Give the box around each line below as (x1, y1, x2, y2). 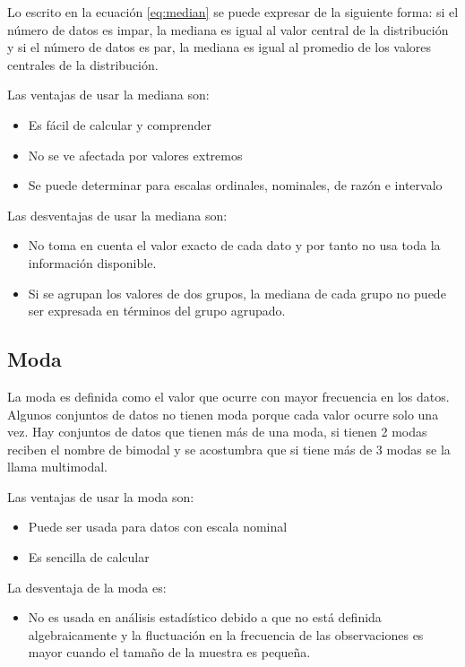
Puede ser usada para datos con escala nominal (28, 517, 288, 536)
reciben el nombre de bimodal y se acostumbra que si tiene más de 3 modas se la (7, 439, 451, 458)
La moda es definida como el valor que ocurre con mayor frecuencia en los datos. (7, 386, 450, 405)
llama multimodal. (7, 457, 108, 476)
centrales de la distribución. (7, 55, 159, 74)
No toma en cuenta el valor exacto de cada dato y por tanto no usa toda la (28, 236, 441, 255)
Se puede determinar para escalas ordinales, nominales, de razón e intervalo (28, 176, 443, 195)
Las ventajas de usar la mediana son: (7, 85, 210, 104)
